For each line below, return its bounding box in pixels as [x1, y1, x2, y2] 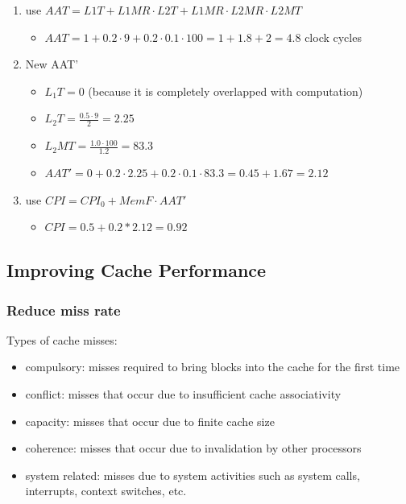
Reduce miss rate [6, 300, 121, 320]
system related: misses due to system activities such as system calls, [25, 466, 360, 483]
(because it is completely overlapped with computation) [88, 82, 363, 99]
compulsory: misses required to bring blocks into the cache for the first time [25, 358, 400, 375]
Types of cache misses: [6, 331, 118, 348]
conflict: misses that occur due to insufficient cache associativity [25, 386, 342, 402]
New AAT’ [25, 56, 79, 72]
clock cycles [304, 28, 362, 45]
